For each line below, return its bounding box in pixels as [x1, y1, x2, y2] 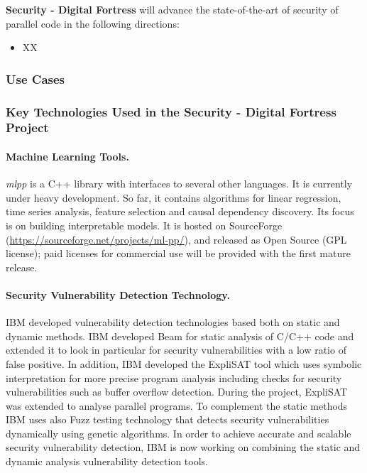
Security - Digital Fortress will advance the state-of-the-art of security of [6, 2, 339, 16]
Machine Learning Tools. [6, 148, 129, 163]
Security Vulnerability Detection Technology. [6, 287, 230, 302]
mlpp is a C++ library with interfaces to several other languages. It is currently [6, 176, 353, 191]
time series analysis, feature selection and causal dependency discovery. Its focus [6, 204, 354, 219]
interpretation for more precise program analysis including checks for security [6, 370, 342, 385]
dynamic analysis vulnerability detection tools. [6, 454, 208, 469]
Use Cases [6, 70, 65, 87]
